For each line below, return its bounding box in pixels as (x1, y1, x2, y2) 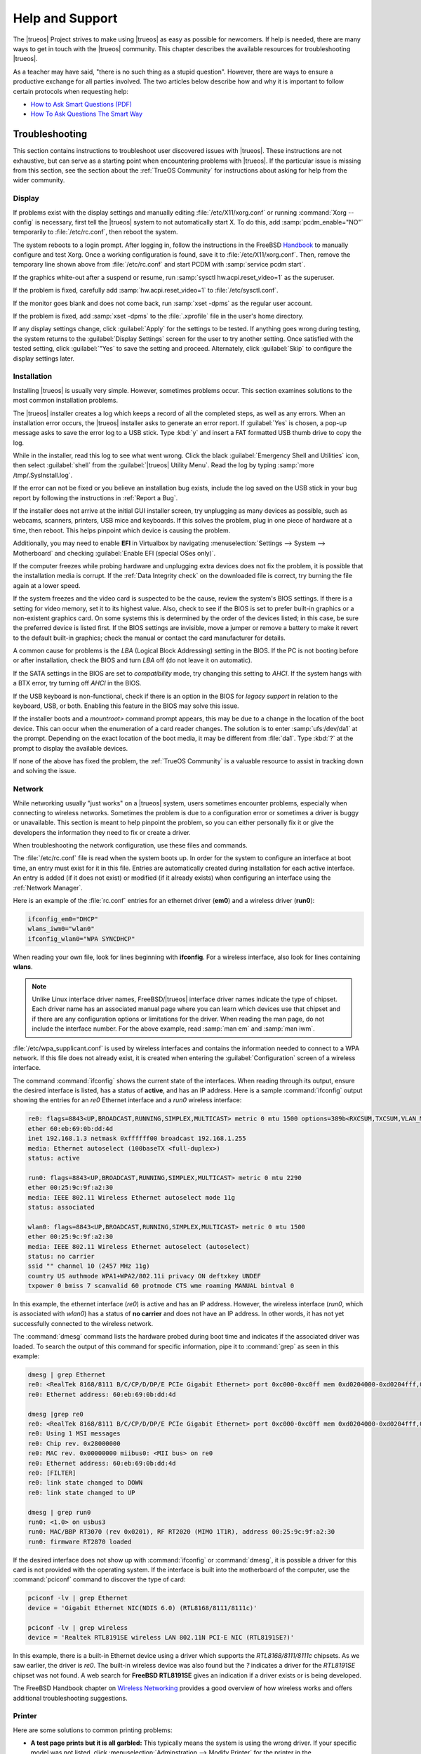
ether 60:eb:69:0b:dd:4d (27, 1125, 114, 1132)
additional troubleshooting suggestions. (13, 1694, 128, 1702)
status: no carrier (27, 1252, 95, 1260)
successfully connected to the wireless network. (13, 1319, 154, 1327)
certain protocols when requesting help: (13, 87, 129, 95)
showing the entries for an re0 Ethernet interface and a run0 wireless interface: (13, 1096, 242, 1104)
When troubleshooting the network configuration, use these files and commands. (13, 841, 248, 850)
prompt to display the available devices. (13, 744, 128, 752)
